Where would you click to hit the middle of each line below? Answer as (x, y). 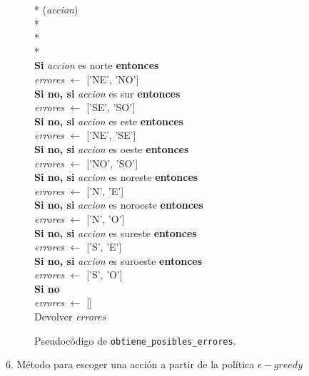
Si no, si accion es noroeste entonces (119, 205)
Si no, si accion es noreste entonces (116, 177)
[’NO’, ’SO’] (112, 163)
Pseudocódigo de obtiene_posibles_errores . (135, 340)
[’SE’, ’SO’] (111, 107)
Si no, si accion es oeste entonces (112, 148)
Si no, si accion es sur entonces (107, 93)
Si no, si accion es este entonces (109, 121)
